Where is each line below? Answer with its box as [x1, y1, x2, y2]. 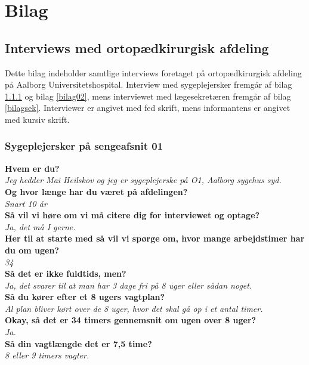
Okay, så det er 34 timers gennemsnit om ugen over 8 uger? [5, 314, 257, 326]
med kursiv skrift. [5, 113, 70, 125]
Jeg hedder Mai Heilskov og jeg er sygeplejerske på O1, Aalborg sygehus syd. [5, 174, 282, 186]
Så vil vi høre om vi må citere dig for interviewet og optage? [5, 209, 260, 221]
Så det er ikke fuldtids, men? [5, 267, 126, 280]
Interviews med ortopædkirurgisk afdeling [5, 38, 269, 57]
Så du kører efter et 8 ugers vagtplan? [5, 290, 165, 303]
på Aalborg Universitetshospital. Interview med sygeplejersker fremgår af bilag [5, 78, 292, 91]
